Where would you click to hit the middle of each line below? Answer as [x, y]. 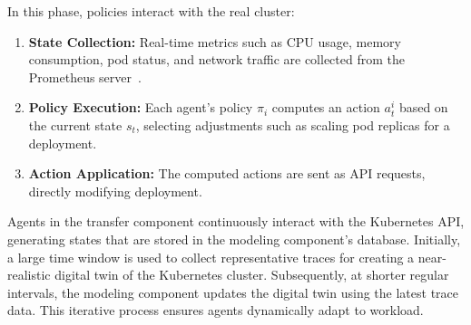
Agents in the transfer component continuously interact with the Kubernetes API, [236, 221]
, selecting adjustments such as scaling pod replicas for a [293, 124]
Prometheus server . [85, 76]
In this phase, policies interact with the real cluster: [151, 11]
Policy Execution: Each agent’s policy [141, 107]
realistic [29, 275]
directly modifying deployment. [115, 191]
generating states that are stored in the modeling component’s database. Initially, [234, 239]
